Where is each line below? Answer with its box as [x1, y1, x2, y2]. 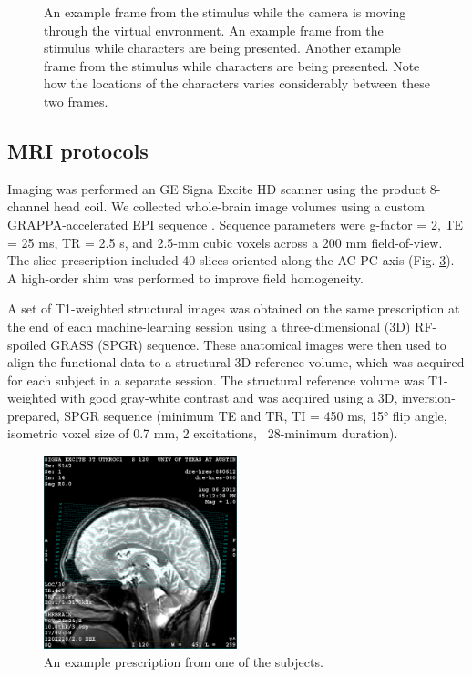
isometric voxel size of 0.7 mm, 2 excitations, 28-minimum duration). [7, 424, 398, 443]
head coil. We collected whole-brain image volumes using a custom [53, 197, 425, 216]
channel [7, 197, 50, 216]
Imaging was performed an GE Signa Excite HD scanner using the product [7, 179, 426, 198]
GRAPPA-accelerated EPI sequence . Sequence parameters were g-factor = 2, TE [7, 214, 464, 233]
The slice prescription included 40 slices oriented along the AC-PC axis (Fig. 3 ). [7, 251, 455, 270]
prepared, [7, 405, 60, 425]
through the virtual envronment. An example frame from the [44, 20, 384, 39]
